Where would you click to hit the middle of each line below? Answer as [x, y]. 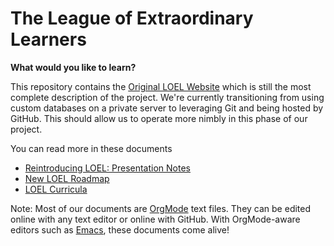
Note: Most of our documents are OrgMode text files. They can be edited [161, 208]
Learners [48, 39]
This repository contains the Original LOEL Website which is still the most [161, 86]
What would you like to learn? [73, 67]
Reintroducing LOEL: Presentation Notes [107, 168]
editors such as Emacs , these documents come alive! [120, 229]
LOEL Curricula [56, 189]
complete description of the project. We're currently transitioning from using [167, 97]
